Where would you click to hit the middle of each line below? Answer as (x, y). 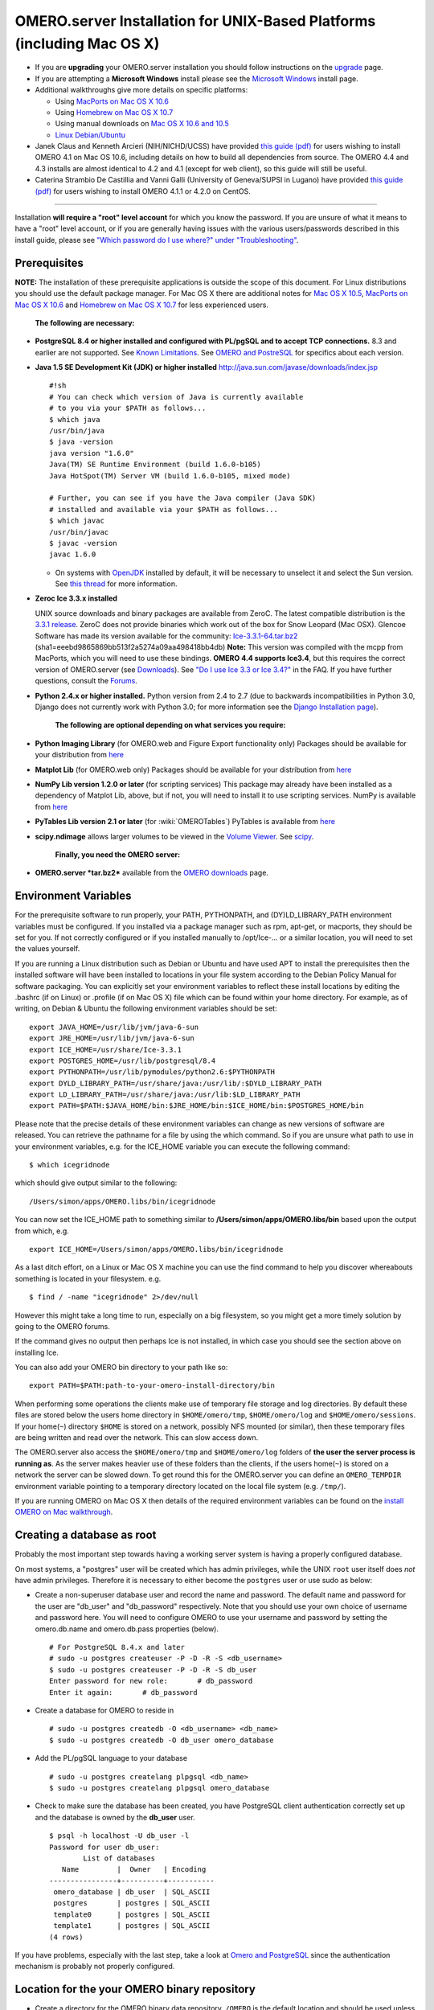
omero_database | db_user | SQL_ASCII (132, 1892)
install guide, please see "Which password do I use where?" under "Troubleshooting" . (157, 240)
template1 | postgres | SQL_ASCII (132, 1926)
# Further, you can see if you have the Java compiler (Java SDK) (183, 498)
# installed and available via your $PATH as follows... (164, 509)
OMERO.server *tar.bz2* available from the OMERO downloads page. (152, 873)
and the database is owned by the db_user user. (115, 1817)
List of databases (119, 1858)
